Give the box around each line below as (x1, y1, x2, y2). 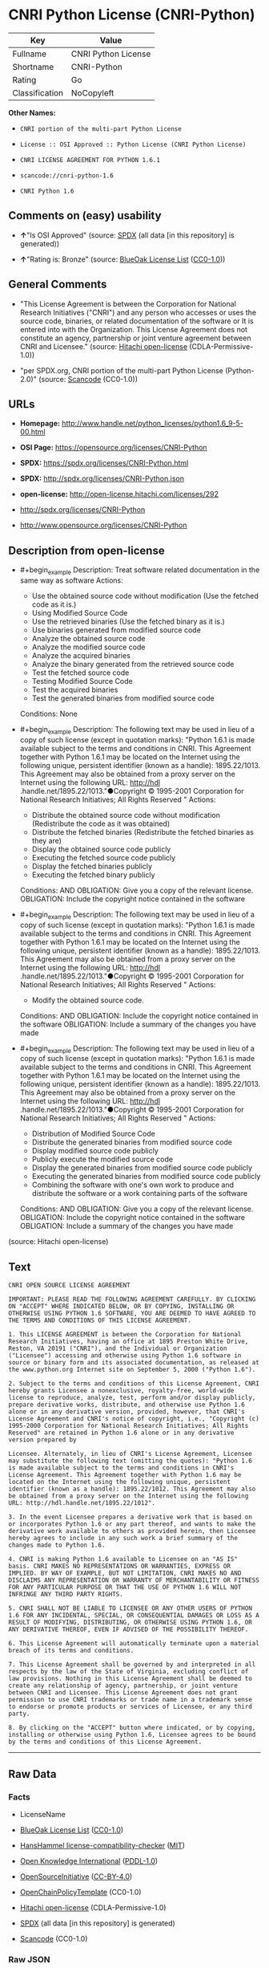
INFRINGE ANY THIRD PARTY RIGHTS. (8, 1591, 124, 1599)
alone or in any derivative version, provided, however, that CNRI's (8, 1408, 246, 1416)
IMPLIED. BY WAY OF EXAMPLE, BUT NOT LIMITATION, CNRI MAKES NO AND (8, 1569, 242, 1578)
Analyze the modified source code (31, 642, 146, 652)
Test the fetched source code (31, 668, 130, 677)
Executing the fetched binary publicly (31, 869, 155, 880)
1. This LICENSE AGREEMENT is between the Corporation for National (8, 1331, 242, 1339)
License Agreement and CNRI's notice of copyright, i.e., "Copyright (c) (8, 1415, 260, 1423)
